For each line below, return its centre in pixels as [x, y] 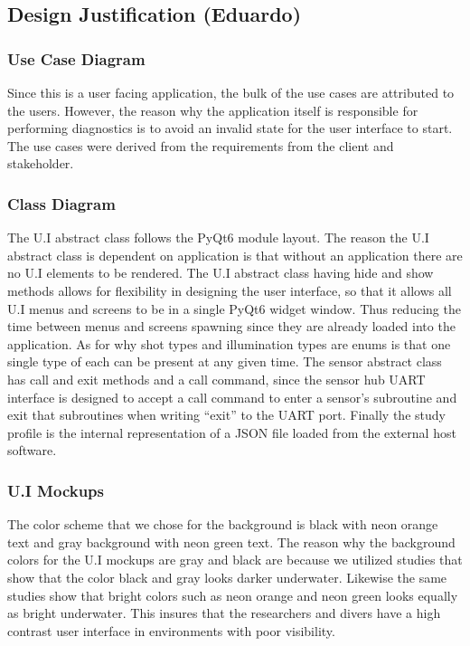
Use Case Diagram [76, 58]
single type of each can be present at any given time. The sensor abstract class [225, 361]
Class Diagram [61, 203]
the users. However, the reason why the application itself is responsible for [213, 110]
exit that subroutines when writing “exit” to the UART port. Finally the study [226, 415]
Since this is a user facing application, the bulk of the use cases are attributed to [231, 92]
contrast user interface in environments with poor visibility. [171, 630]
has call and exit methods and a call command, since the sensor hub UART [216, 379]
